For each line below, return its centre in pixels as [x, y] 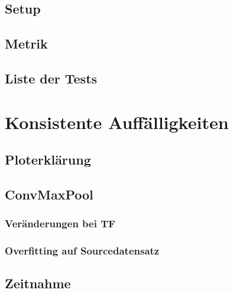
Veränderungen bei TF [60, 223]
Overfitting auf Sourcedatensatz [82, 251]
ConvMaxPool [49, 194]
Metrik [26, 44]
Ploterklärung [48, 160]
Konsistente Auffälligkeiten [117, 122]
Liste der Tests [51, 78]
